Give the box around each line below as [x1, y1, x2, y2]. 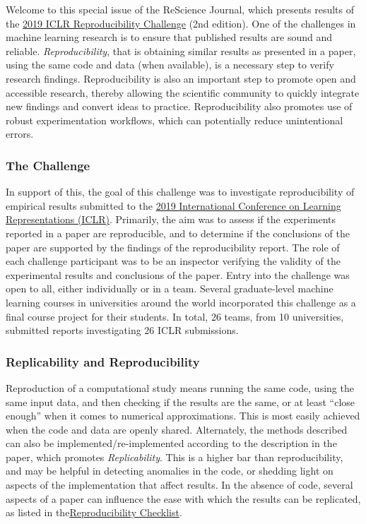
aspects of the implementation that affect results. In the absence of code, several [6, 477, 353, 492]
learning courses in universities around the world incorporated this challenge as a [6, 294, 356, 309]
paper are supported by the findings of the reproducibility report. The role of [6, 239, 340, 254]
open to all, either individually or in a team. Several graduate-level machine [6, 281, 333, 296]
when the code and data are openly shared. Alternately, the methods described [6, 422, 348, 436]
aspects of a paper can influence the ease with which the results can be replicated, [6, 491, 361, 506]
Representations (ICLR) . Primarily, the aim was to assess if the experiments [6, 212, 336, 227]
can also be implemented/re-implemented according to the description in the [6, 436, 337, 451]
